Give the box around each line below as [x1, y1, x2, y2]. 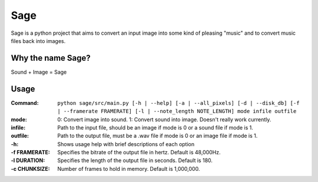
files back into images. [11, 37, 66, 44]
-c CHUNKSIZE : [11, 165, 50, 172]
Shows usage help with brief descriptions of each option [57, 140, 194, 147]
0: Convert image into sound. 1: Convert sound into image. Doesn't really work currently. [57, 115, 271, 123]
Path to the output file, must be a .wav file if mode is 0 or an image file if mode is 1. [57, 133, 258, 140]
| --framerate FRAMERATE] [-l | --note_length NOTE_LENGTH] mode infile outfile [57, 108, 297, 115]
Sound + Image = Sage [11, 68, 67, 75]
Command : [11, 99, 39, 106]
